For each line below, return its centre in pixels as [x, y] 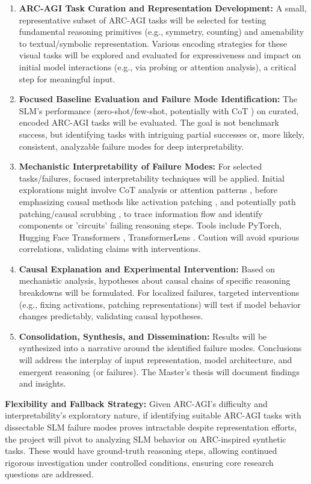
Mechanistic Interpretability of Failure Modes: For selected [140, 166]
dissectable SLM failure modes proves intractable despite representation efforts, [151, 427]
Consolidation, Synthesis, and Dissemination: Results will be [143, 336]
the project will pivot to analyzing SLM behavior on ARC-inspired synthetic [146, 439]
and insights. [42, 383]
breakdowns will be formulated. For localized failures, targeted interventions [159, 293]
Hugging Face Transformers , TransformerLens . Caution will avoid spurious [159, 237]
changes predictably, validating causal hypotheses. [111, 316]
